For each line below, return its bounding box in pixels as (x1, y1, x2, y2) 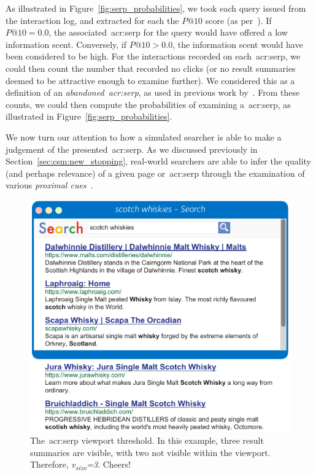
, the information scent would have (172, 37, 303, 50)
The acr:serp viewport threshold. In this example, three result (30, 433, 264, 446)
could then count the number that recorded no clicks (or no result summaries (6, 61, 296, 74)
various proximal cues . (6, 179, 93, 191)
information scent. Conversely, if (6, 37, 127, 50)
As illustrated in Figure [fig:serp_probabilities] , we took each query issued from (6, 2, 306, 14)
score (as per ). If (205, 14, 272, 26)
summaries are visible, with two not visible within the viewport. (30, 446, 271, 458)
